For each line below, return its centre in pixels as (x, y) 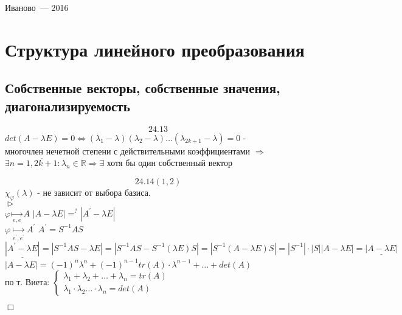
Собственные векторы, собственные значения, (143, 88)
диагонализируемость (68, 106)
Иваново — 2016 (37, 7)
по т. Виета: (27, 281)
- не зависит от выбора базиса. (94, 192)
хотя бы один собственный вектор (169, 163)
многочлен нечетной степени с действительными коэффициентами (128, 151)
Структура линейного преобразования (155, 49)
